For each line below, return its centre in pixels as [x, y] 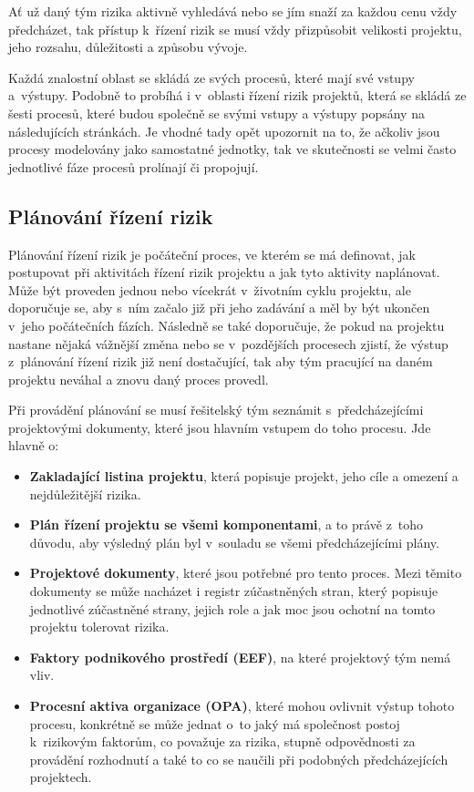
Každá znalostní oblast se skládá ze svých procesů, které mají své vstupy [211, 77]
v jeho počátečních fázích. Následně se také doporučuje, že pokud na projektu [227, 325]
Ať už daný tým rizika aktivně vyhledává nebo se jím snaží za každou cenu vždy [233, 11]
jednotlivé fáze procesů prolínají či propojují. [134, 166]
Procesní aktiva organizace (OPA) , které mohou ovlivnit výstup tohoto [242, 706]
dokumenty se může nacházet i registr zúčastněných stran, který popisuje [234, 591]
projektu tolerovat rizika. [99, 627]
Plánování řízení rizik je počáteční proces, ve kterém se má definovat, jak [212, 254]
